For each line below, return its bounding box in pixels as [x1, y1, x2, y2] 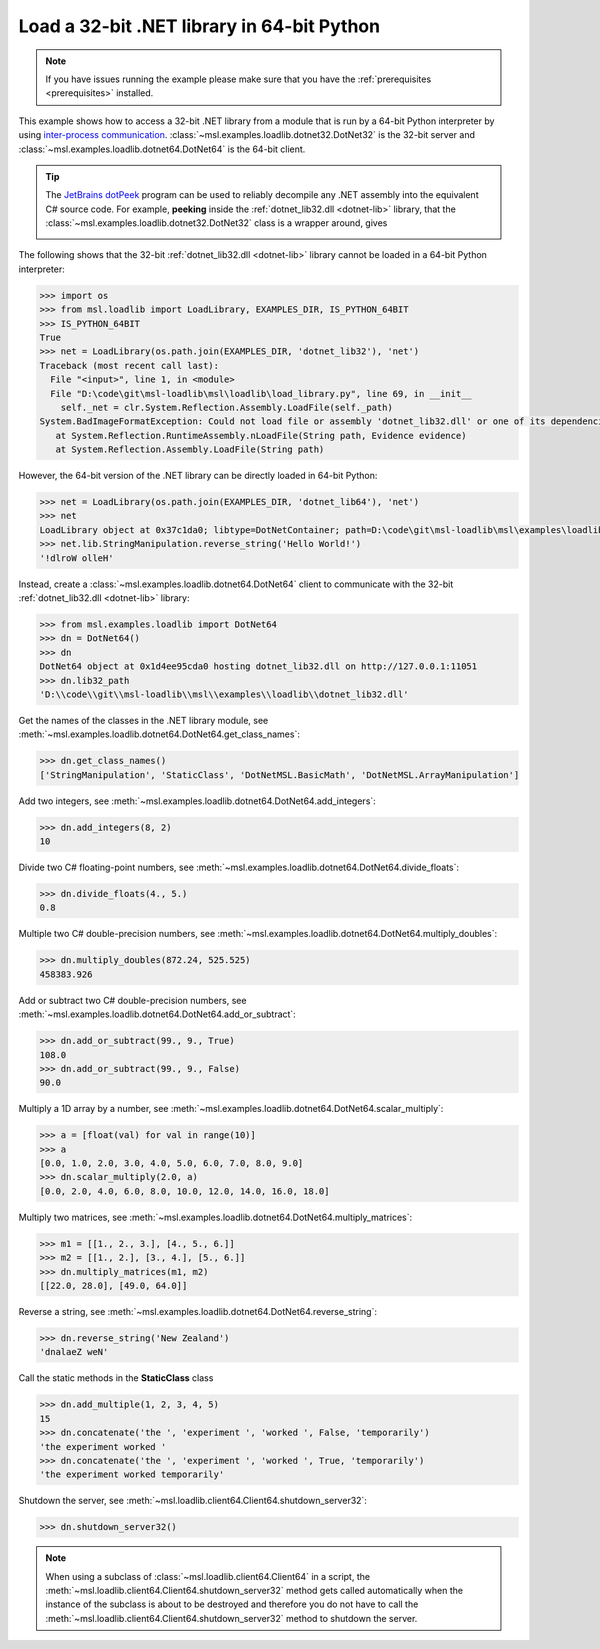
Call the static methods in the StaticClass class [18, 1372, 214, 1384]
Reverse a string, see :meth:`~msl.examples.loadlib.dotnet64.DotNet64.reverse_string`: [18, 1305, 377, 1317]
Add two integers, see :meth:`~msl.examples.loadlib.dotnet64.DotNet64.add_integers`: [18, 795, 377, 807]
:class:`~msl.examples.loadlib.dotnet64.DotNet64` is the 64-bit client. [18, 143, 306, 155]
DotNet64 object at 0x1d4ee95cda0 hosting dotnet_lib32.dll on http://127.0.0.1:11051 [39, 661, 478, 672]
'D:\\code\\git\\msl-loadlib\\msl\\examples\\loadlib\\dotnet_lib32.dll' [39, 688, 409, 700]
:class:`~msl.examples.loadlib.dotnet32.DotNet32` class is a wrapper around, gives [45, 217, 388, 229]
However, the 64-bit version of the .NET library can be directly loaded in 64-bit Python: [18, 470, 378, 482]
